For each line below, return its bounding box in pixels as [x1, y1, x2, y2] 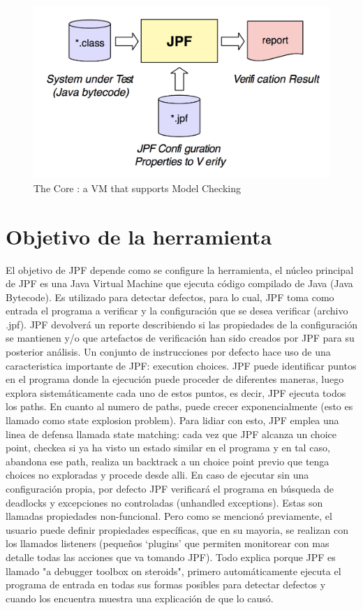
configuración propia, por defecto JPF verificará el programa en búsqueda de [6, 481, 334, 495]
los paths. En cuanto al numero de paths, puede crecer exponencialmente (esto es [6, 399, 353, 414]
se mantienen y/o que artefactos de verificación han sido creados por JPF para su [6, 331, 355, 345]
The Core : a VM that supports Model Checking [34, 180, 241, 195]
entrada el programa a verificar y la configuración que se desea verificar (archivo [6, 303, 348, 318]
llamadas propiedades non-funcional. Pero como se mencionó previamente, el [6, 509, 332, 523]
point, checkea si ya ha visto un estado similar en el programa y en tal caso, [6, 440, 330, 455]
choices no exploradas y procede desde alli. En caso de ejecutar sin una [6, 467, 309, 482]
